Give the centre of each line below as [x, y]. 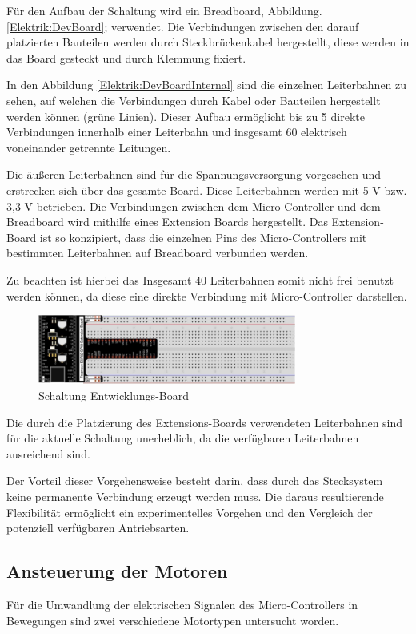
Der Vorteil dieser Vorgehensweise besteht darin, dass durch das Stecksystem [195, 481]
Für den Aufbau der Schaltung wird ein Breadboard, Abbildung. [164, 10]
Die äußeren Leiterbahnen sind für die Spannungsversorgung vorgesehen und [194, 174]
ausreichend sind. [48, 453]
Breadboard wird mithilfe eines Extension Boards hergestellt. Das [167, 222]
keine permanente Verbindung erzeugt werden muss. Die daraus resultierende [195, 496]
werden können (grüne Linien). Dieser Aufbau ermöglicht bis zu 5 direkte [186, 116]
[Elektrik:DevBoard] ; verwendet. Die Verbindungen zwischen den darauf [183, 26]
